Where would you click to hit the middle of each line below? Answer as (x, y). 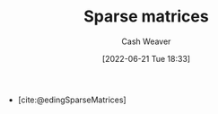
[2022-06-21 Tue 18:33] (146, 58)
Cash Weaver (146, 41)
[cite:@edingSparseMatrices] (72, 100)
